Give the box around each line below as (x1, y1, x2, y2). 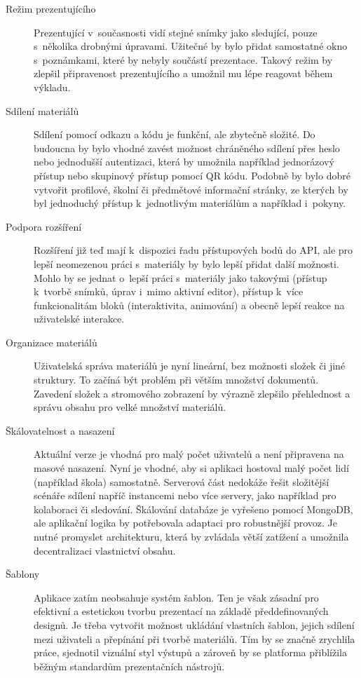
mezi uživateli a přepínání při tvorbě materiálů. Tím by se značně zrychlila (34, 631, 355, 646)
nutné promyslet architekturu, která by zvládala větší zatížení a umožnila (34, 529, 349, 543)
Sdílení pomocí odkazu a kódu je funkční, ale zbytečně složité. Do (34, 127, 315, 142)
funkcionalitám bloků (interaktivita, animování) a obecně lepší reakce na (34, 297, 345, 312)
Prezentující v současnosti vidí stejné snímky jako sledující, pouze (34, 25, 318, 39)
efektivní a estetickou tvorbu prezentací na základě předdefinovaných (34, 604, 329, 618)
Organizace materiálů (6, 334, 97, 349)
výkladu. (34, 79, 71, 94)
